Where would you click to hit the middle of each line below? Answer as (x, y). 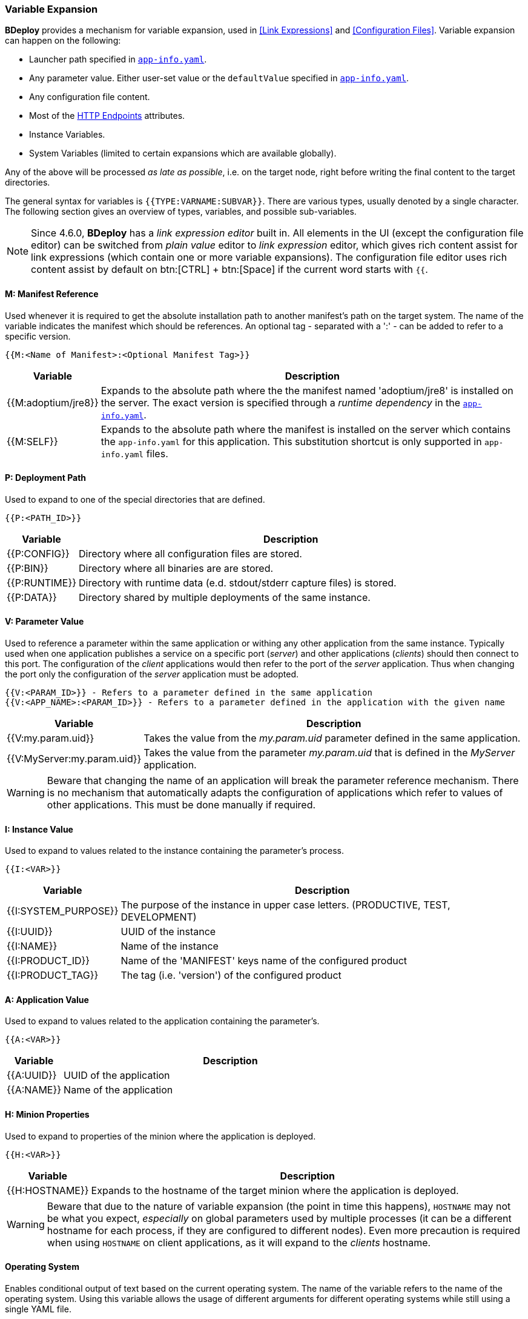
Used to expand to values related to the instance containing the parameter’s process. (175, 851)
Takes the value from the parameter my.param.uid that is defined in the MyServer (329, 753)
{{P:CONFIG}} (38, 553)
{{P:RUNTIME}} (42, 582)
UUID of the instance (168, 932)
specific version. (38, 336)
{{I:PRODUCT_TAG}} (53, 975)
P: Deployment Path (46, 478)
